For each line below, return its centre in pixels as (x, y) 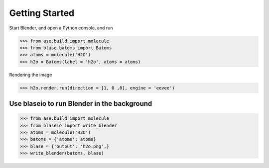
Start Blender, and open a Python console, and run (61, 28)
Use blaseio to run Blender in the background (81, 104)
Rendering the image (31, 75)
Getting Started (42, 13)
